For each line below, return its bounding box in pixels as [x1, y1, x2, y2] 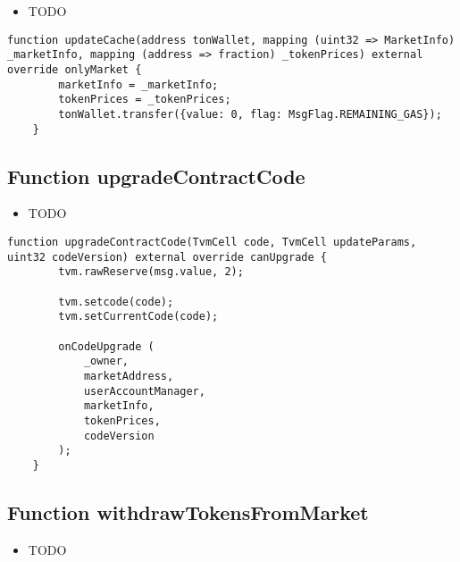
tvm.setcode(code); [58, 295, 174, 308]
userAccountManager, [83, 384, 205, 398]
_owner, [83, 355, 130, 368]
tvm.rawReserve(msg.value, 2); [58, 265, 244, 279]
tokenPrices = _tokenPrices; [58, 93, 231, 106]
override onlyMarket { [7, 63, 142, 76]
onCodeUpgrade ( [58, 340, 155, 353]
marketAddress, [83, 369, 174, 382]
